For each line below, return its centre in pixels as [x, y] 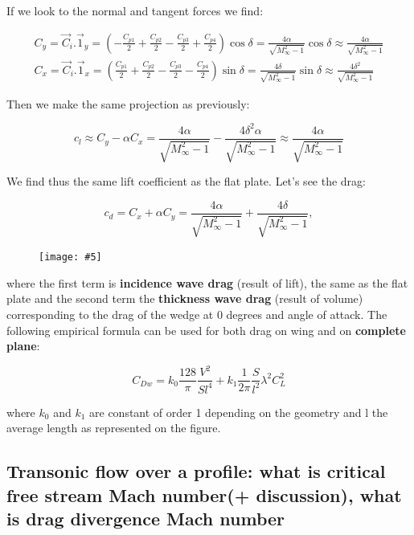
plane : [23, 346]
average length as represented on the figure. [114, 428]
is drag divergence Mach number [146, 518]
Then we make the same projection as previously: [128, 103]
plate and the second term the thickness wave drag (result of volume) [185, 298]
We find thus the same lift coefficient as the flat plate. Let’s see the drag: [187, 181]
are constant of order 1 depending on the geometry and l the [239, 412]
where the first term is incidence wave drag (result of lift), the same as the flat [207, 282]
